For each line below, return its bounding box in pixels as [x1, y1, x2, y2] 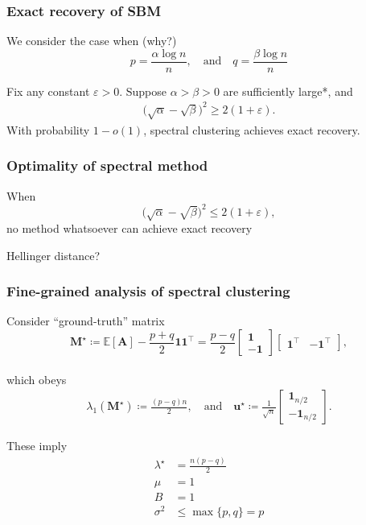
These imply [6, 437, 68, 454]
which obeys [6, 370, 67, 387]
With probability [6, 121, 90, 138]
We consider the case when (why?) [6, 32, 177, 49]
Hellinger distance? [6, 246, 101, 263]
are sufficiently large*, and [223, 82, 353, 99]
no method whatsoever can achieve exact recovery [6, 220, 253, 237]
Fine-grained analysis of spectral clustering [6, 281, 290, 301]
